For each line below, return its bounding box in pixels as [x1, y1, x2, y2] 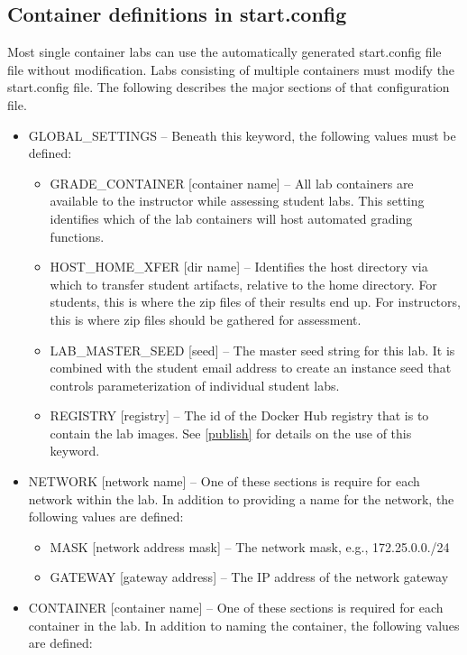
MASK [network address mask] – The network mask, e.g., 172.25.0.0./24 [50, 537, 450, 556]
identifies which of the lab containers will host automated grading [50, 208, 413, 227]
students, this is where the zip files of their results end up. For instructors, [50, 292, 461, 311]
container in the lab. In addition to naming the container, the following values [28, 615, 460, 634]
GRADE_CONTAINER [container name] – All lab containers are [50, 173, 414, 192]
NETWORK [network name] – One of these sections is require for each [28, 472, 420, 491]
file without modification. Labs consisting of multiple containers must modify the [7, 60, 455, 78]
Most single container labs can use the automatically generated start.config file [7, 42, 442, 61]
